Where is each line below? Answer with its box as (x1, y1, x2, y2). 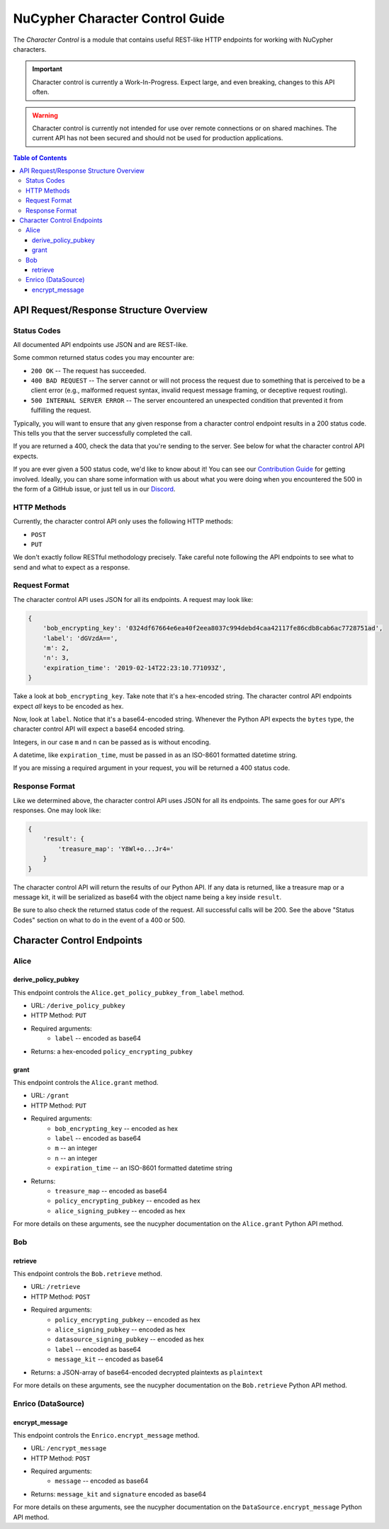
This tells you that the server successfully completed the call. (13, 429, 193, 438)
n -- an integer (55, 1154, 98, 1162)
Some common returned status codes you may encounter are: (13, 353, 195, 362)
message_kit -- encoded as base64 (55, 1355, 164, 1363)
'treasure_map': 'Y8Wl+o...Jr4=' (57, 845, 174, 853)
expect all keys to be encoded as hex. (13, 702, 124, 710)
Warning (32, 110, 58, 120)
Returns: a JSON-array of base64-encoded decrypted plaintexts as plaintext (30, 1368, 264, 1377)
